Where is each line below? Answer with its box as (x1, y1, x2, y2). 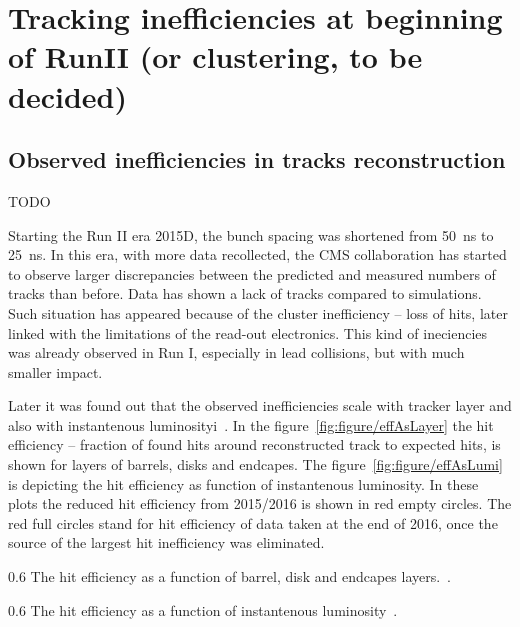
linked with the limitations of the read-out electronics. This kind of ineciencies (8, 322, 488, 343)
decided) (8, 75, 127, 116)
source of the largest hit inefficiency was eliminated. (8, 532, 325, 553)
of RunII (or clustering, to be (8, 36, 423, 77)
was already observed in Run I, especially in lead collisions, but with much (8, 342, 465, 363)
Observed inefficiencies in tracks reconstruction (8, 144, 506, 175)
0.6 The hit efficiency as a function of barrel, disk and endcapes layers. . (8, 566, 452, 587)
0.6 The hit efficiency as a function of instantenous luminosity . (8, 599, 398, 620)
